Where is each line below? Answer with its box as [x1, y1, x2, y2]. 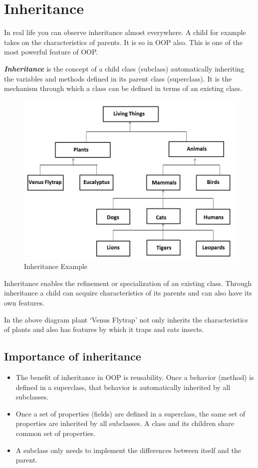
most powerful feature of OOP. [4, 46, 98, 57]
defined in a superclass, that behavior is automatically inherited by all [15, 381, 231, 392]
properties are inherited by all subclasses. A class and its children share [15, 418, 235, 428]
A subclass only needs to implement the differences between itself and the [15, 444, 241, 455]
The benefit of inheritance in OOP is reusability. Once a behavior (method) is [15, 372, 254, 382]
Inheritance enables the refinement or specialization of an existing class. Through [4, 277, 252, 288]
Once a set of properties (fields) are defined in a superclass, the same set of [15, 408, 246, 418]
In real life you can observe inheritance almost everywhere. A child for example [4, 27, 246, 37]
